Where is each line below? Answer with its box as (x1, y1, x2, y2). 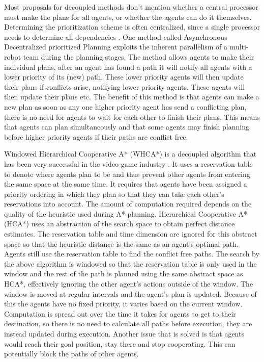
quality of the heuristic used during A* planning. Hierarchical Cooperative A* (4, 208, 247, 219)
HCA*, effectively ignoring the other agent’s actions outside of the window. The (4, 278, 253, 289)
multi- (229, 41, 249, 52)
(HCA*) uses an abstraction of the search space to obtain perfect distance (4, 218, 235, 229)
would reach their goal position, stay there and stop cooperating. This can (4, 338, 236, 349)
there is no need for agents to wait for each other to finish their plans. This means (4, 111, 260, 122)
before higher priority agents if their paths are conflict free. (4, 131, 188, 142)
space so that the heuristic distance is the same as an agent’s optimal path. (4, 238, 239, 249)
